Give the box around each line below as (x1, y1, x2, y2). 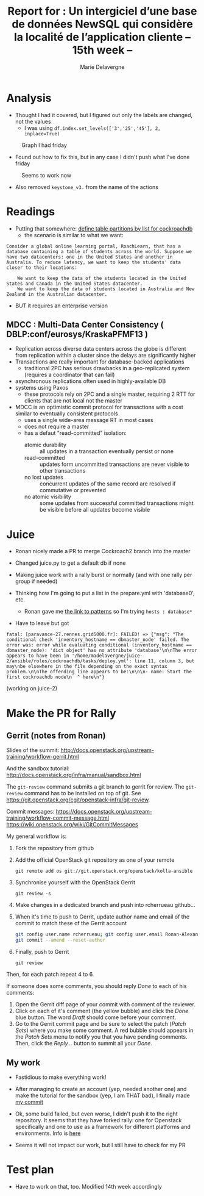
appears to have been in (6, 653, 69, 659)
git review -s (15, 890, 51, 897)
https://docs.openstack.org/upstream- (55, 808, 152, 815)
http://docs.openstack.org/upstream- (60, 747, 154, 754)
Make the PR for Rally (6, 706, 117, 720)
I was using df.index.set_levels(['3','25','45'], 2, (24, 124, 161, 132)
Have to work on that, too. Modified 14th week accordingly (15, 1183, 163, 1190)
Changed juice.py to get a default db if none (15, 559, 126, 567)
